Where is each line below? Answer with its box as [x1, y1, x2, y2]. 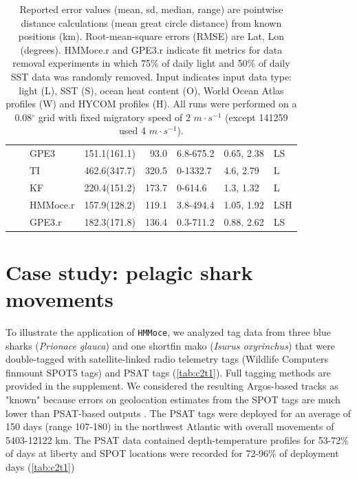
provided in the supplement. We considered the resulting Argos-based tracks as [6, 379, 338, 393]
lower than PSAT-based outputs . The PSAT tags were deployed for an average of [6, 405, 351, 420]
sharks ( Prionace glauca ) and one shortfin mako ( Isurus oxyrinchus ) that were [6, 338, 335, 352]
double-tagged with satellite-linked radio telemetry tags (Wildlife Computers [6, 352, 328, 366]
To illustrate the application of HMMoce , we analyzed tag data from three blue [6, 324, 331, 339]
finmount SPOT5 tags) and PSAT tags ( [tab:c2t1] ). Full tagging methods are [6, 365, 332, 379]
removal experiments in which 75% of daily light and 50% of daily [12, 56, 290, 70]
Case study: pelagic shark [6, 257, 253, 286]
